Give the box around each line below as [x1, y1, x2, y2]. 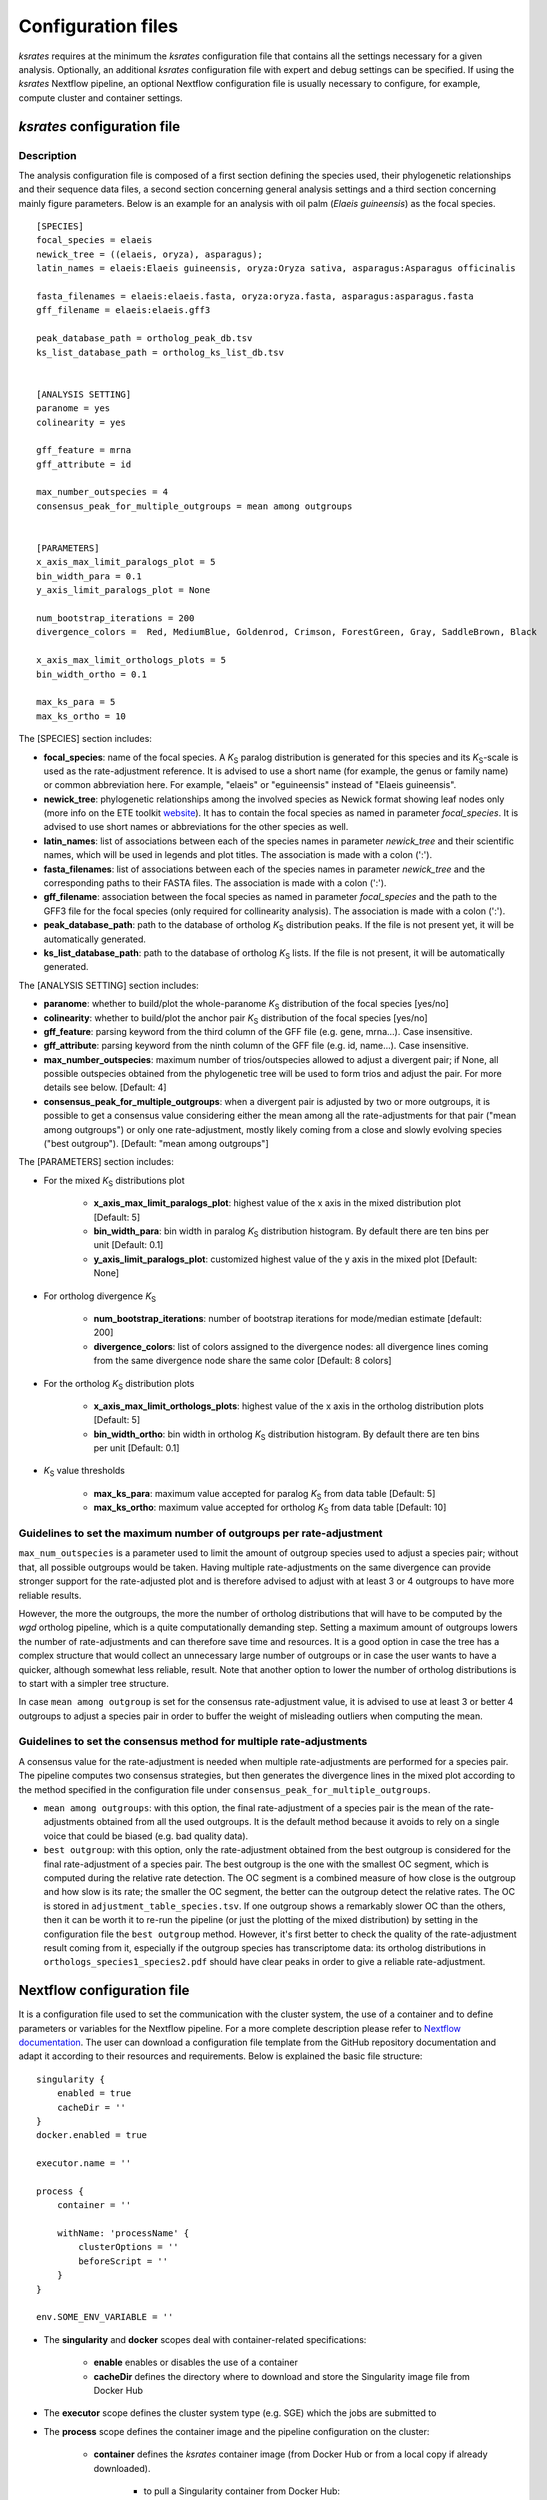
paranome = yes [36, 403, 111, 414]
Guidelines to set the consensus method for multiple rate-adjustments [18, 1735, 368, 1749]
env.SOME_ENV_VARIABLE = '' [36, 2311, 174, 2323]
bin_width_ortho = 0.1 [36, 668, 148, 680]
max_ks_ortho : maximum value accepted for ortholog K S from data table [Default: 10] [93, 1501, 447, 1516]
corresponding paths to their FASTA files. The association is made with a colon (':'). [43, 877, 387, 889]
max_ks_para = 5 [36, 696, 116, 708]
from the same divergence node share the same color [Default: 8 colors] [93, 1355, 392, 1367]
